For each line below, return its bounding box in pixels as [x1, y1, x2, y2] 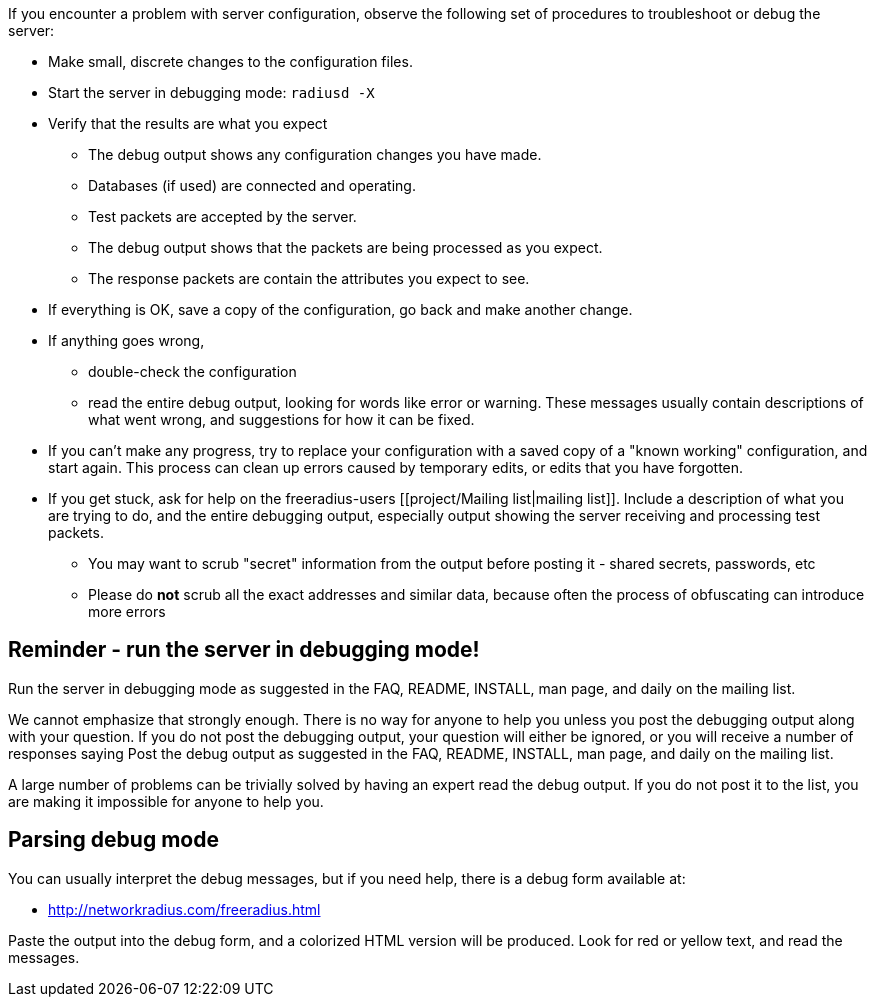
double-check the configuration [88, 363, 297, 380]
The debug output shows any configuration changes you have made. [88, 146, 542, 163]
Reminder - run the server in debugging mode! [8, 637, 480, 663]
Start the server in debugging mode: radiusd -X [48, 84, 375, 101]
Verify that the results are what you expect [48, 115, 328, 132]
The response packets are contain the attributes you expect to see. [88, 270, 530, 287]
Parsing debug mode [8, 827, 219, 853]
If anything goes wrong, [48, 332, 205, 349]
